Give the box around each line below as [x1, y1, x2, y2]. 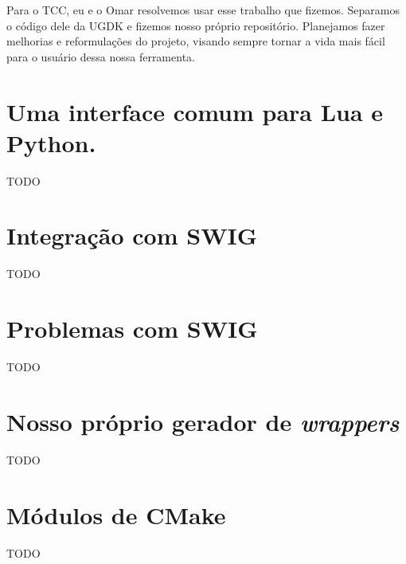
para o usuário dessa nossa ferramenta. [6, 48, 195, 65]
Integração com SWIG [6, 219, 257, 252]
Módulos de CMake [6, 498, 226, 531]
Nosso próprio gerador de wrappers [6, 405, 400, 438]
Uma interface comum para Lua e [6, 95, 384, 127]
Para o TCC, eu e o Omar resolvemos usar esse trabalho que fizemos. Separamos [6, 2, 400, 18]
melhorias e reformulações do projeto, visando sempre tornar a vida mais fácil [6, 33, 385, 49]
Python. [6, 126, 96, 159]
